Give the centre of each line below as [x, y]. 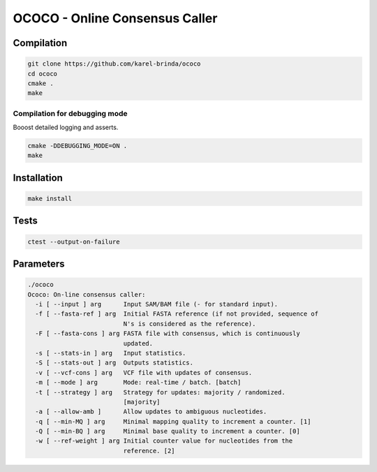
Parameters [39, 264]
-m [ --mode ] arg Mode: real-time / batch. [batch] [138, 383]
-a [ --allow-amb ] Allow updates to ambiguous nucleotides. [151, 412]
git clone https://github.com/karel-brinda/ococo [114, 64]
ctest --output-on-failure [74, 242]
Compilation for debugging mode [71, 113]
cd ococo [43, 74]
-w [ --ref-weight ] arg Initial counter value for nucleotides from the [164, 441]
